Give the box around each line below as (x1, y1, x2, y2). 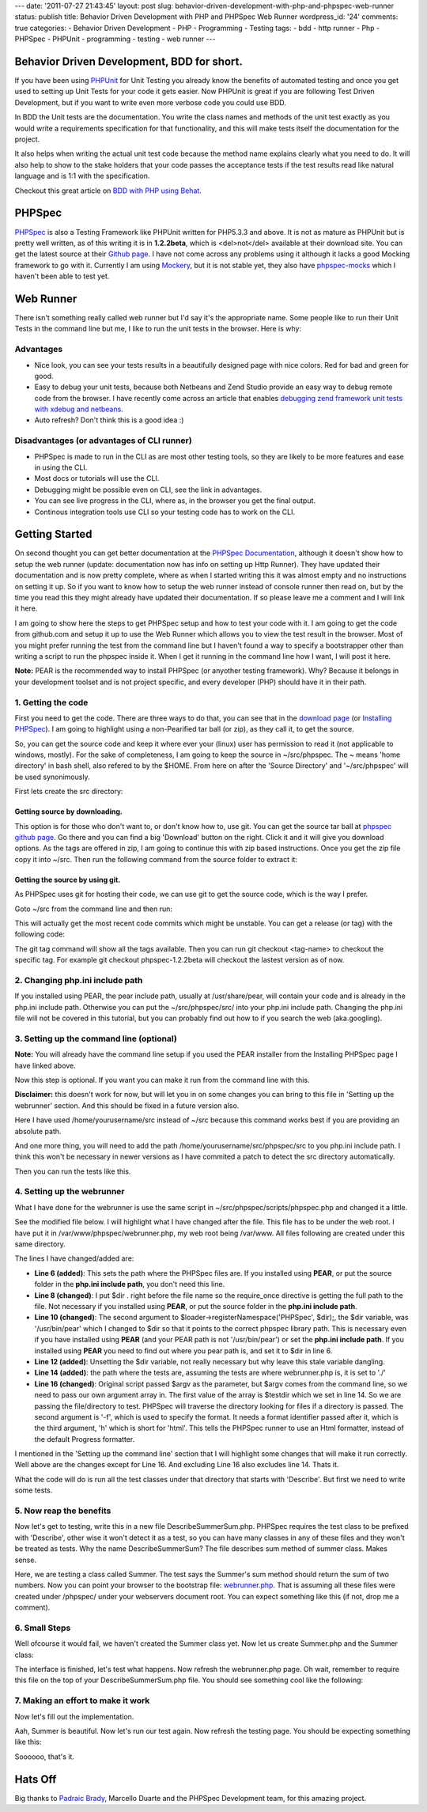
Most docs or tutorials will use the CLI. (34, 474, 160, 483)
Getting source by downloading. (14, 807, 123, 816)
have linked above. (14, 1061, 77, 1070)
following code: (14, 929, 65, 939)
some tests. (14, 1485, 53, 1495)
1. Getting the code (14, 697, 89, 708)
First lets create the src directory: (14, 787, 123, 796)
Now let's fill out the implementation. (14, 1712, 134, 1721)
